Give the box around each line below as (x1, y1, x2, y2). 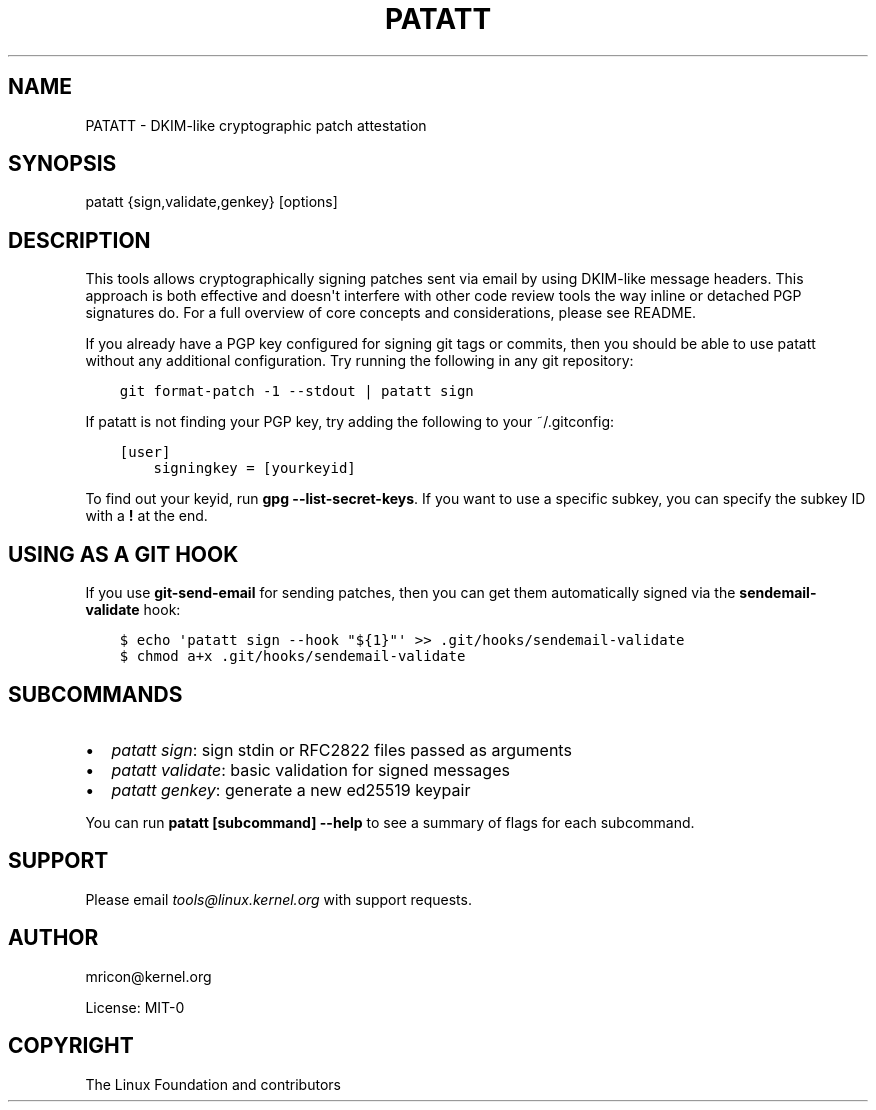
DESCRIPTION (8, 227, 151, 253)
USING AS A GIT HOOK (8, 541, 239, 567)
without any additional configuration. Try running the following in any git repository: (85, 352, 634, 370)
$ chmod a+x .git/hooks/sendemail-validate (119, 648, 466, 665)
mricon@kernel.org (85, 967, 212, 985)
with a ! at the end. (85, 507, 208, 525)
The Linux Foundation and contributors (85, 1075, 341, 1093)
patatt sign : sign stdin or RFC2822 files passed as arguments (111, 739, 572, 760)
